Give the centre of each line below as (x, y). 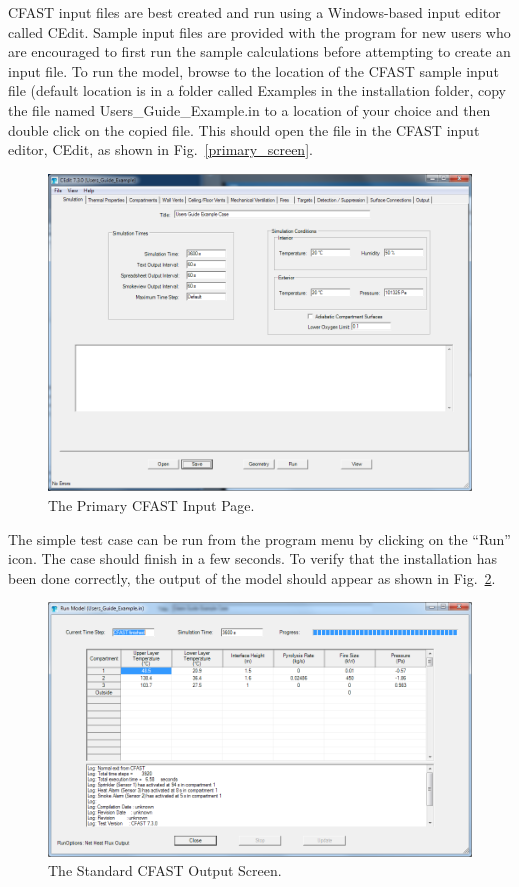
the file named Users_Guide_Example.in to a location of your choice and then (249, 109)
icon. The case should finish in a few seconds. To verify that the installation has (253, 558)
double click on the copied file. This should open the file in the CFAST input (244, 129)
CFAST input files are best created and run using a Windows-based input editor (254, 12)
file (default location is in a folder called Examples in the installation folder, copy (257, 90)
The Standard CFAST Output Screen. (165, 870)
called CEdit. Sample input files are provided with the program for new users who (259, 31)
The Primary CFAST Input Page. (151, 504)
